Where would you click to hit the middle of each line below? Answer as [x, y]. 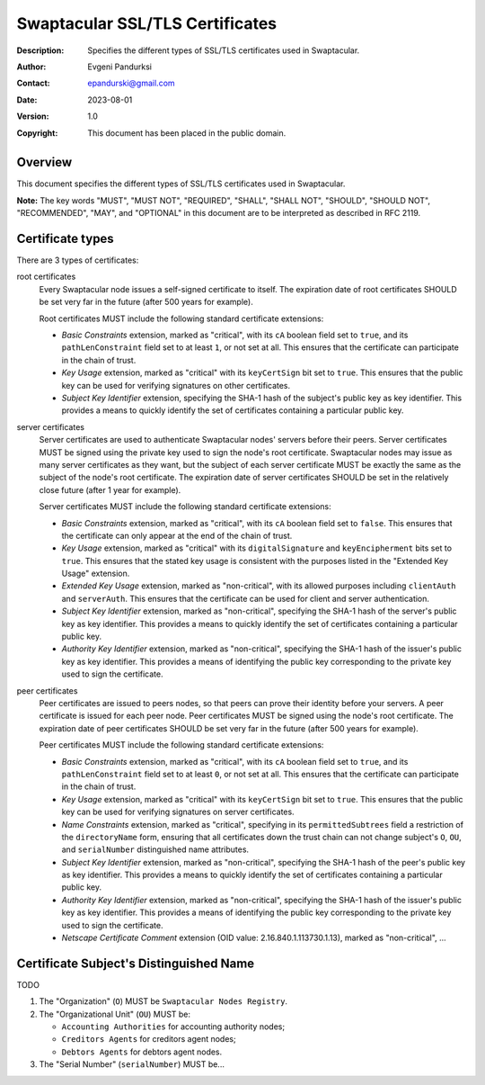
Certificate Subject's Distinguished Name [136, 963]
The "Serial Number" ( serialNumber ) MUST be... [132, 1064]
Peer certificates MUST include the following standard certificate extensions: [181, 745]
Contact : [34, 83]
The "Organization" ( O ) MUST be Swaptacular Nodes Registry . [163, 1001]
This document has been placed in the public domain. [187, 133]
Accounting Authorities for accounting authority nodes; [173, 1027]
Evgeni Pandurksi [120, 67]
